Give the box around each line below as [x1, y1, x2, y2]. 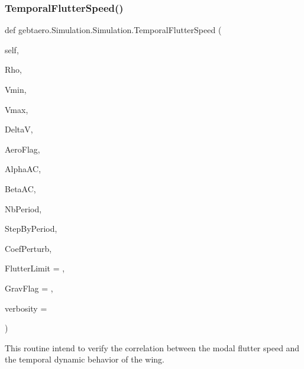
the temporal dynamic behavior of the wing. [5, 353, 164, 365]
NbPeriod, [5, 202, 42, 215]
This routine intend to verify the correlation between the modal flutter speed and [5, 341, 300, 354]
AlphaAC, [5, 163, 41, 175]
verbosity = [5, 302, 47, 314]
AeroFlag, [5, 143, 40, 155]
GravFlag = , [5, 281, 53, 294]
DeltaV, [5, 123, 33, 135]
